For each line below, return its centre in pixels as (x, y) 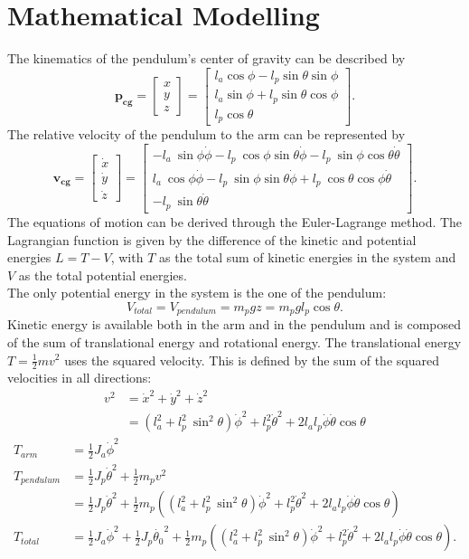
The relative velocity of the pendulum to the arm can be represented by (206, 134)
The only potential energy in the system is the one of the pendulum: (197, 293)
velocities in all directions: (80, 378)
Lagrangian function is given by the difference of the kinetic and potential (212, 239)
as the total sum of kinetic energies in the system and (307, 257)
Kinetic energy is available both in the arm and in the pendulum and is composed (234, 324)
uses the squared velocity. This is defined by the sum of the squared (252, 360)
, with (127, 257)
